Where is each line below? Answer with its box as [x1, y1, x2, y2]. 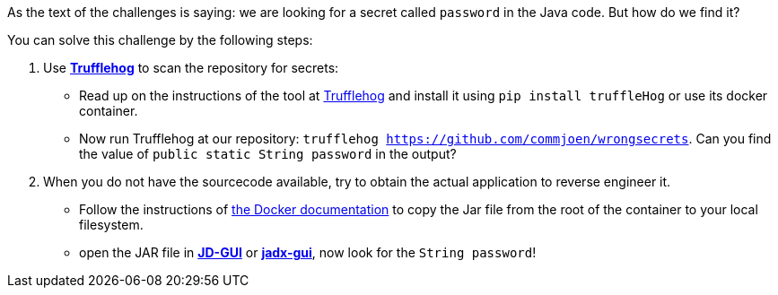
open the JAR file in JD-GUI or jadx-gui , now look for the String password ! [79, 245, 537, 260]
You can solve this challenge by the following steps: [7, 32, 313, 48]
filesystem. [79, 217, 144, 232]
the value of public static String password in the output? [79, 146, 457, 161]
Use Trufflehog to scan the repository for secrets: [43, 60, 339, 75]
